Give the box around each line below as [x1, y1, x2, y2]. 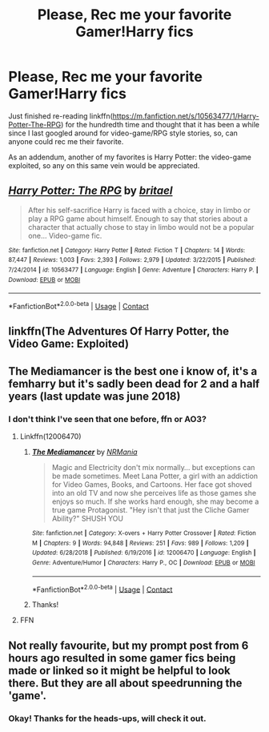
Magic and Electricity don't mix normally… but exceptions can [51, 463, 255, 473]
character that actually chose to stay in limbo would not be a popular [27, 222, 255, 231]
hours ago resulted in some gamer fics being [8, 651, 236, 665]
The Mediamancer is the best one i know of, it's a [8, 364, 258, 378]
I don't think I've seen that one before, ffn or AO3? [8, 413, 207, 424]
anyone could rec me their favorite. [8, 136, 124, 146]
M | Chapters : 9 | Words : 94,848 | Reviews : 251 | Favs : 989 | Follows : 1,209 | [31, 539, 249, 547]
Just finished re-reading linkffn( [8, 111, 114, 121]
